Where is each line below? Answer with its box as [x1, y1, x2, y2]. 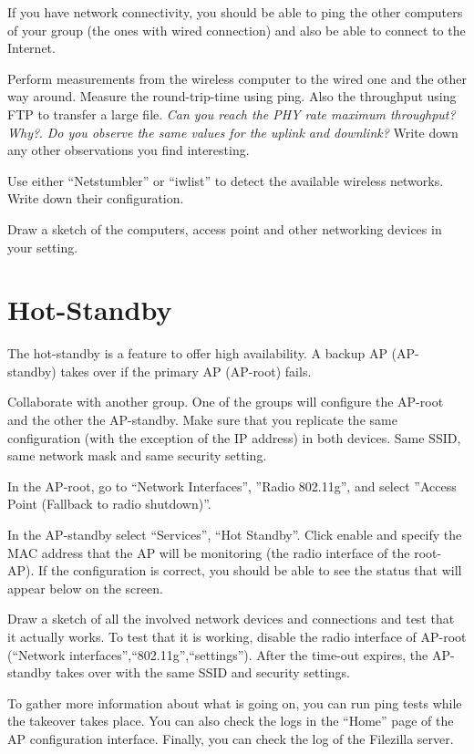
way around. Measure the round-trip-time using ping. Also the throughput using [7, 87, 457, 106]
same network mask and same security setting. [7, 446, 267, 465]
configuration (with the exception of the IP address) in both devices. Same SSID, [7, 428, 461, 447]
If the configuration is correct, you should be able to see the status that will [38, 561, 462, 580]
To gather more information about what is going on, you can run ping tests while [7, 693, 462, 712]
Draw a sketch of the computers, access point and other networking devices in [7, 219, 442, 238]
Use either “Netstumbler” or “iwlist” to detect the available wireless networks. [7, 170, 444, 190]
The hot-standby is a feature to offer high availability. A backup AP [7, 344, 387, 363]
